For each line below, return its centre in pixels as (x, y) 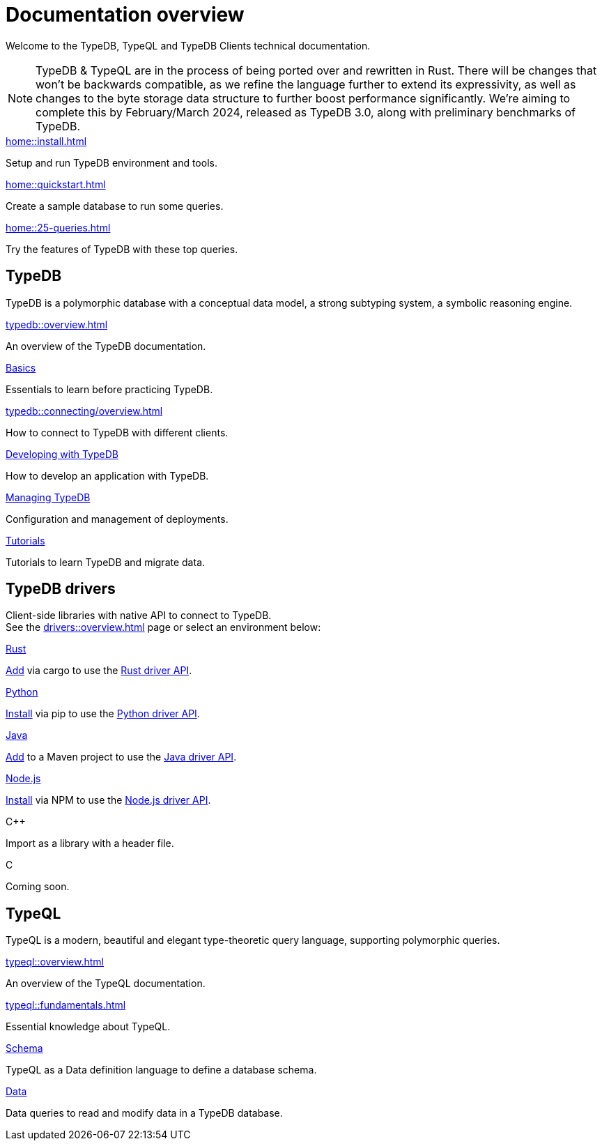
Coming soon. (38, 887)
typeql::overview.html (55, 962)
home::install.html (46, 141)
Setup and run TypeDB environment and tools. (111, 162)
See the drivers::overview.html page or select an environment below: (163, 627)
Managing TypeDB (48, 497)
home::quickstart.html (56, 184)
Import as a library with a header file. (90, 843)
